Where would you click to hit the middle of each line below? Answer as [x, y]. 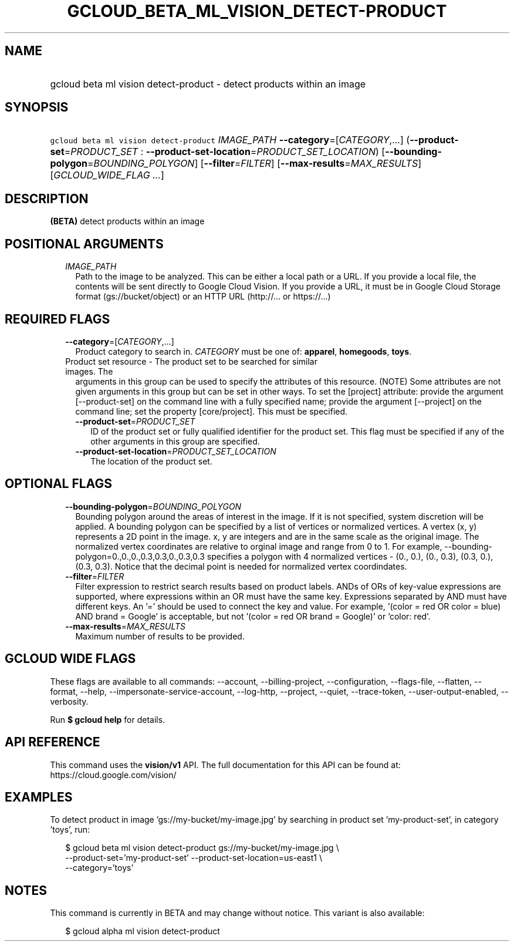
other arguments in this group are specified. [175, 441]
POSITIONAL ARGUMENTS [84, 244]
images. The [89, 371]
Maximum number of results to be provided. [160, 636]
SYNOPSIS [37, 107]
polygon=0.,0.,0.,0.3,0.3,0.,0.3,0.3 [140, 556]
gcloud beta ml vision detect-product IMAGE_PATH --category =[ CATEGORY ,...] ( [230, 140]
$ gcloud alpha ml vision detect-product [143, 931]
